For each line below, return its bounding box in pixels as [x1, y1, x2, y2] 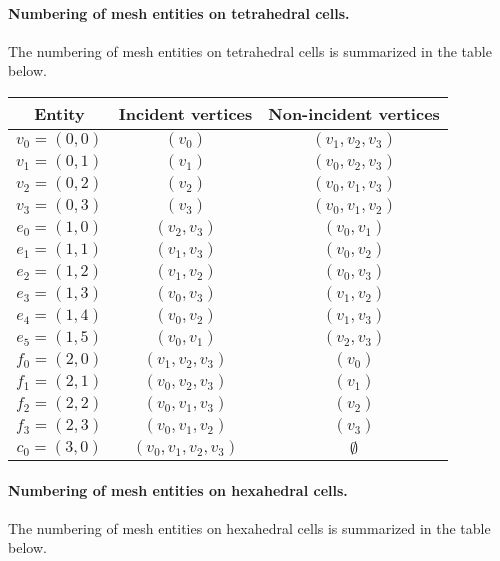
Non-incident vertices [268, 101, 440, 125]
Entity [34, 101, 85, 125]
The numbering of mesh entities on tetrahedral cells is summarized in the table [8, 40, 492, 61]
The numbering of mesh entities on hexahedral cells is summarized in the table [8, 517, 491, 538]
